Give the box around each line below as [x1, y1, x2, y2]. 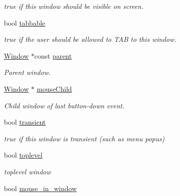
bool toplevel [4, 150, 43, 160]
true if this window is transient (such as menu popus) [4, 133, 165, 143]
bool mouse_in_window [4, 183, 77, 193]
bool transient [4, 117, 46, 127]
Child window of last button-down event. [4, 100, 125, 110]
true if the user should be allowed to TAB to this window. [4, 34, 177, 44]
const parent [34, 50, 72, 61]
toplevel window [4, 166, 51, 176]
